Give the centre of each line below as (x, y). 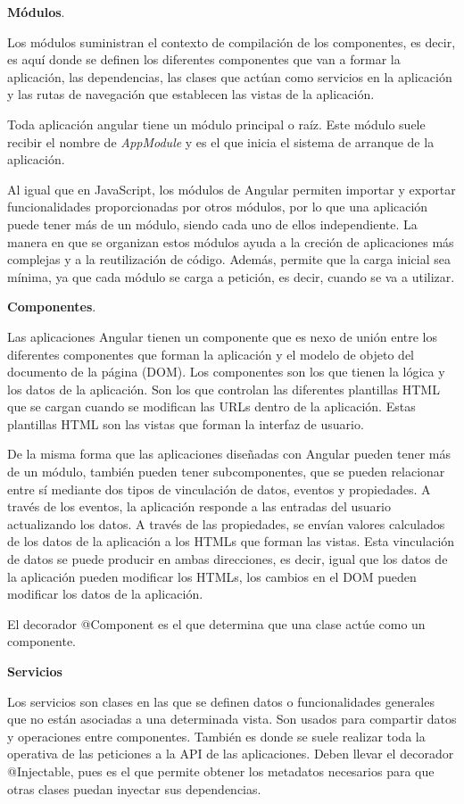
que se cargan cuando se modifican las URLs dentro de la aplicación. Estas (211, 406)
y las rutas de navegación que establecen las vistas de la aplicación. (191, 94)
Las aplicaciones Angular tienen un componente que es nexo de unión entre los (223, 336)
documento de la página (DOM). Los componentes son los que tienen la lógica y (226, 372)
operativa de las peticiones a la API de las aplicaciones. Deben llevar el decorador (231, 754)
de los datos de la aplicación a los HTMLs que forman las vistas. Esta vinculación (231, 541)
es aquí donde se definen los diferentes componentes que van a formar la (204, 59)
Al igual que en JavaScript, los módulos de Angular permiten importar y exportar (232, 189)
